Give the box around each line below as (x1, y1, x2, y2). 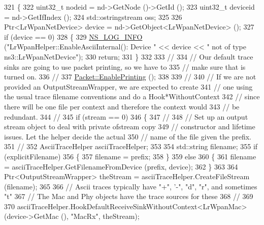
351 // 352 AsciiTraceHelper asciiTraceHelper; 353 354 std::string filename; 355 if (4, 141, 258, 152)
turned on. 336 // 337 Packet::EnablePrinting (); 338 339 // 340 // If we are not (4, 71, 256, 82)
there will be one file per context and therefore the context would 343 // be (4, 101, 240, 111)
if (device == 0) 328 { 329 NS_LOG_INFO (4, 31, 143, 42)
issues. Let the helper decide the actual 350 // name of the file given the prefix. (4, 131, 251, 142)
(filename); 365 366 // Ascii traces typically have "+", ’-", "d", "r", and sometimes (4, 181, 257, 191)
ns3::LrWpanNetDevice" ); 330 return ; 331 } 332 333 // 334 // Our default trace (4, 51, 253, 62)
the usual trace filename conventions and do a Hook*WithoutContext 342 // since (4, 91, 260, 102)
